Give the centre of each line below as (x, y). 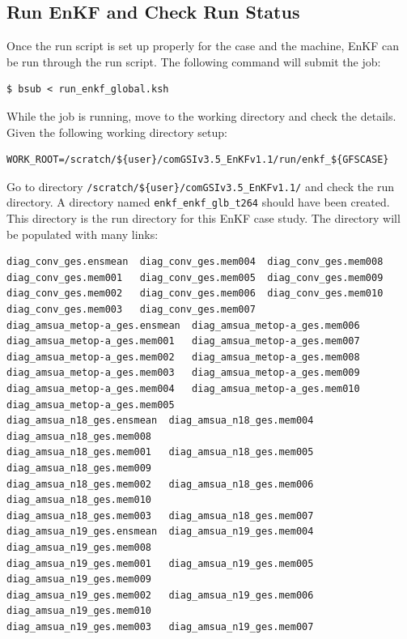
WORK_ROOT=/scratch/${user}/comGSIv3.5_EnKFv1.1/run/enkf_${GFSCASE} (198, 160)
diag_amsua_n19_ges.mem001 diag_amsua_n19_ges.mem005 (160, 563)
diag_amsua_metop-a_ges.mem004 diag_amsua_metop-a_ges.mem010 (183, 389)
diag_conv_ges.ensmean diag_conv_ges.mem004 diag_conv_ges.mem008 (195, 262)
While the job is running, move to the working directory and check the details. (201, 115)
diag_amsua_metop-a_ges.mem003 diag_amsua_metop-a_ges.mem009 (183, 373)
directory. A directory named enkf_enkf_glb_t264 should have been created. (198, 202)
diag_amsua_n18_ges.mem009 (79, 468)
